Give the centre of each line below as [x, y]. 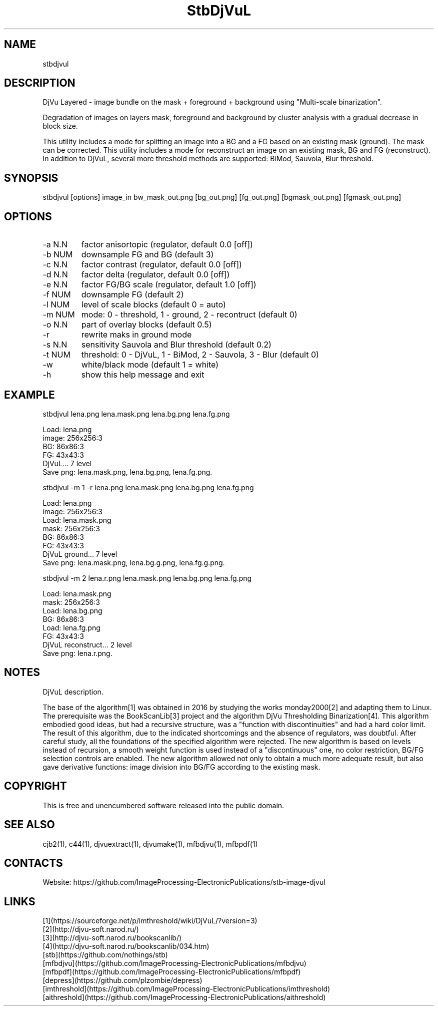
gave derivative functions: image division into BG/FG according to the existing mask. [181, 767]
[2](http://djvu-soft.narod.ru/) [91, 929]
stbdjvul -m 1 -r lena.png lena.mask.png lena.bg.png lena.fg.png [148, 487]
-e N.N [55, 285]
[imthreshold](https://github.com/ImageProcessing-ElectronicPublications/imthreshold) [186, 989]
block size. [60, 126]
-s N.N [55, 345]
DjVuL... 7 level [67, 463]
